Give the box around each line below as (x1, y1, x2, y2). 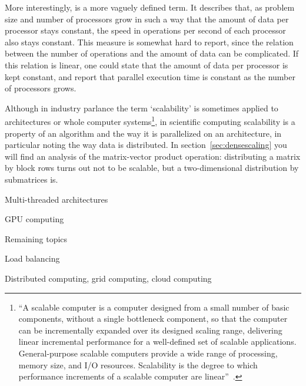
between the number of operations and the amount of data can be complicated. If (5, 47, 299, 60)
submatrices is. (5, 173, 58, 185)
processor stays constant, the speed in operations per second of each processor (5, 24, 286, 37)
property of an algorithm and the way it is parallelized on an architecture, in (5, 127, 282, 139)
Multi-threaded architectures (5, 193, 108, 205)
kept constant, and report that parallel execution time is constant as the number (5, 70, 295, 83)
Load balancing (5, 252, 60, 265)
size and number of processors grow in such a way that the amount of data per (5, 12, 289, 25)
